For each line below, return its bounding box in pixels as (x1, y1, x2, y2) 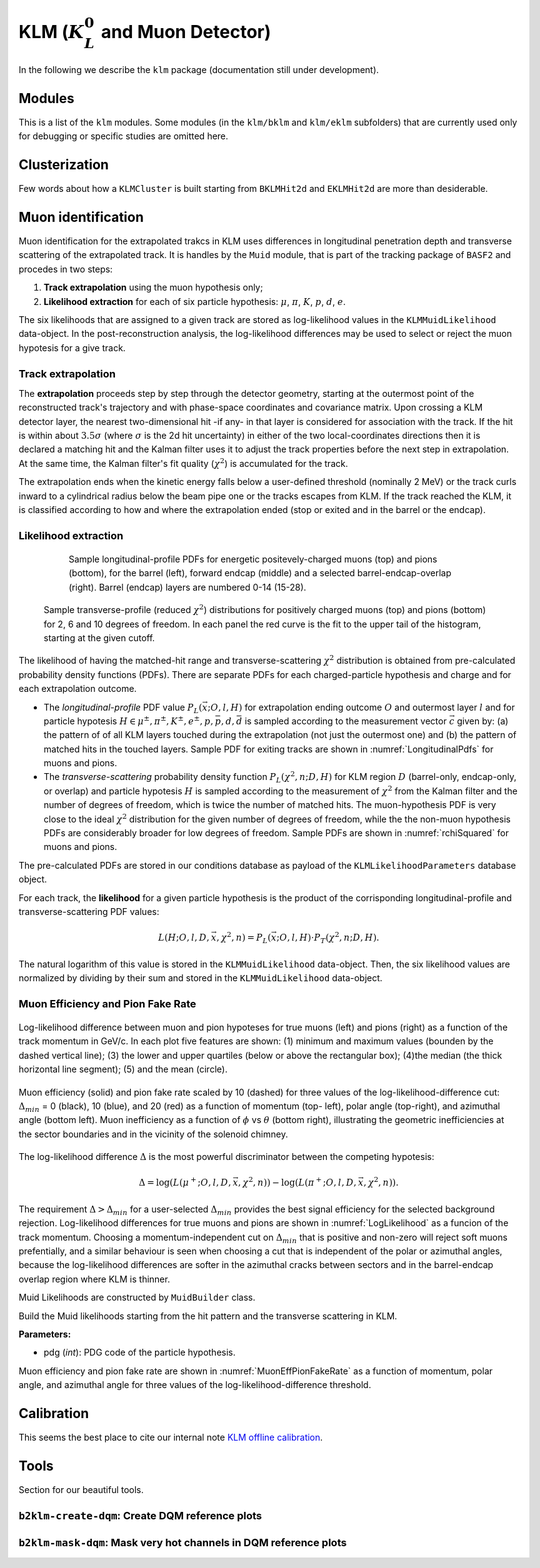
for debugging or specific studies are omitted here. (18, 130, 229, 142)
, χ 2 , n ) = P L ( (216, 930, 272, 945)
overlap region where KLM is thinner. (18, 1273, 170, 1285)
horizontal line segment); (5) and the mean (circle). (18, 1063, 228, 1075)
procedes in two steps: (18, 263, 114, 275)
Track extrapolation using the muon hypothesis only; (43, 281, 264, 294)
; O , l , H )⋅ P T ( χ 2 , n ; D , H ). (276, 930, 380, 945)
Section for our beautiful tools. (18, 1483, 144, 1495)
